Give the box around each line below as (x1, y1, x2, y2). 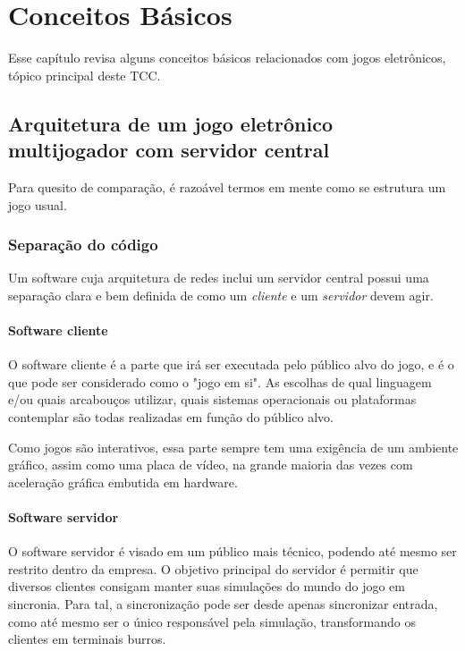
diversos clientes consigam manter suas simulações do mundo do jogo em (8, 577, 405, 596)
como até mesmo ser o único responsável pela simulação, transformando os (8, 612, 417, 630)
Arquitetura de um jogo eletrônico (8, 109, 333, 137)
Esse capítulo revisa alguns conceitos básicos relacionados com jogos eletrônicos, (8, 48, 446, 67)
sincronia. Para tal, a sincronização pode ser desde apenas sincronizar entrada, (8, 595, 438, 613)
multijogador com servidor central (8, 136, 330, 164)
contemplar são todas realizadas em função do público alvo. (8, 408, 334, 427)
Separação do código (8, 233, 158, 256)
